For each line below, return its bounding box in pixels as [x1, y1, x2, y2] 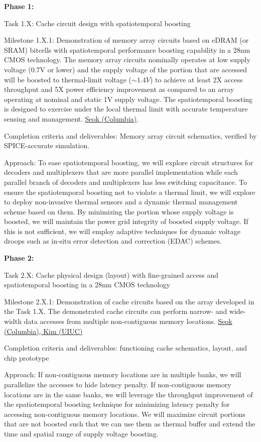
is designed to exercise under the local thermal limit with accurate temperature [4, 103, 248, 114]
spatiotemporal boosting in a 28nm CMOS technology [4, 279, 170, 290]
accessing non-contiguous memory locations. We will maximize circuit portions [4, 408, 245, 419]
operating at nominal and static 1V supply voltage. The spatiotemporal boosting [4, 93, 253, 104]
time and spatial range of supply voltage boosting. [4, 428, 159, 438]
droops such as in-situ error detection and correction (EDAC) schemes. [4, 236, 222, 246]
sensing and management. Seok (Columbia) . [4, 113, 139, 124]
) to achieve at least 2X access [150, 74, 243, 84]
